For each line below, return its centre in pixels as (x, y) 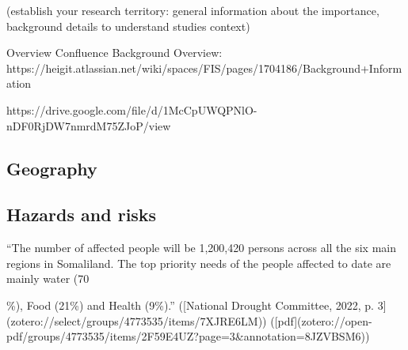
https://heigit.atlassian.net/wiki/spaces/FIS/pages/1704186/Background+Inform (204, 68)
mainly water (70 (48, 278)
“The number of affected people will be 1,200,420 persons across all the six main (202, 248)
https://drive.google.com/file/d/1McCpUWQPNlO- (132, 109)
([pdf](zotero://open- (321, 320)
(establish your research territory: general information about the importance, (193, 10)
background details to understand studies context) (128, 26)
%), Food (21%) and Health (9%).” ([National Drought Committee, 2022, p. (191, 305)
